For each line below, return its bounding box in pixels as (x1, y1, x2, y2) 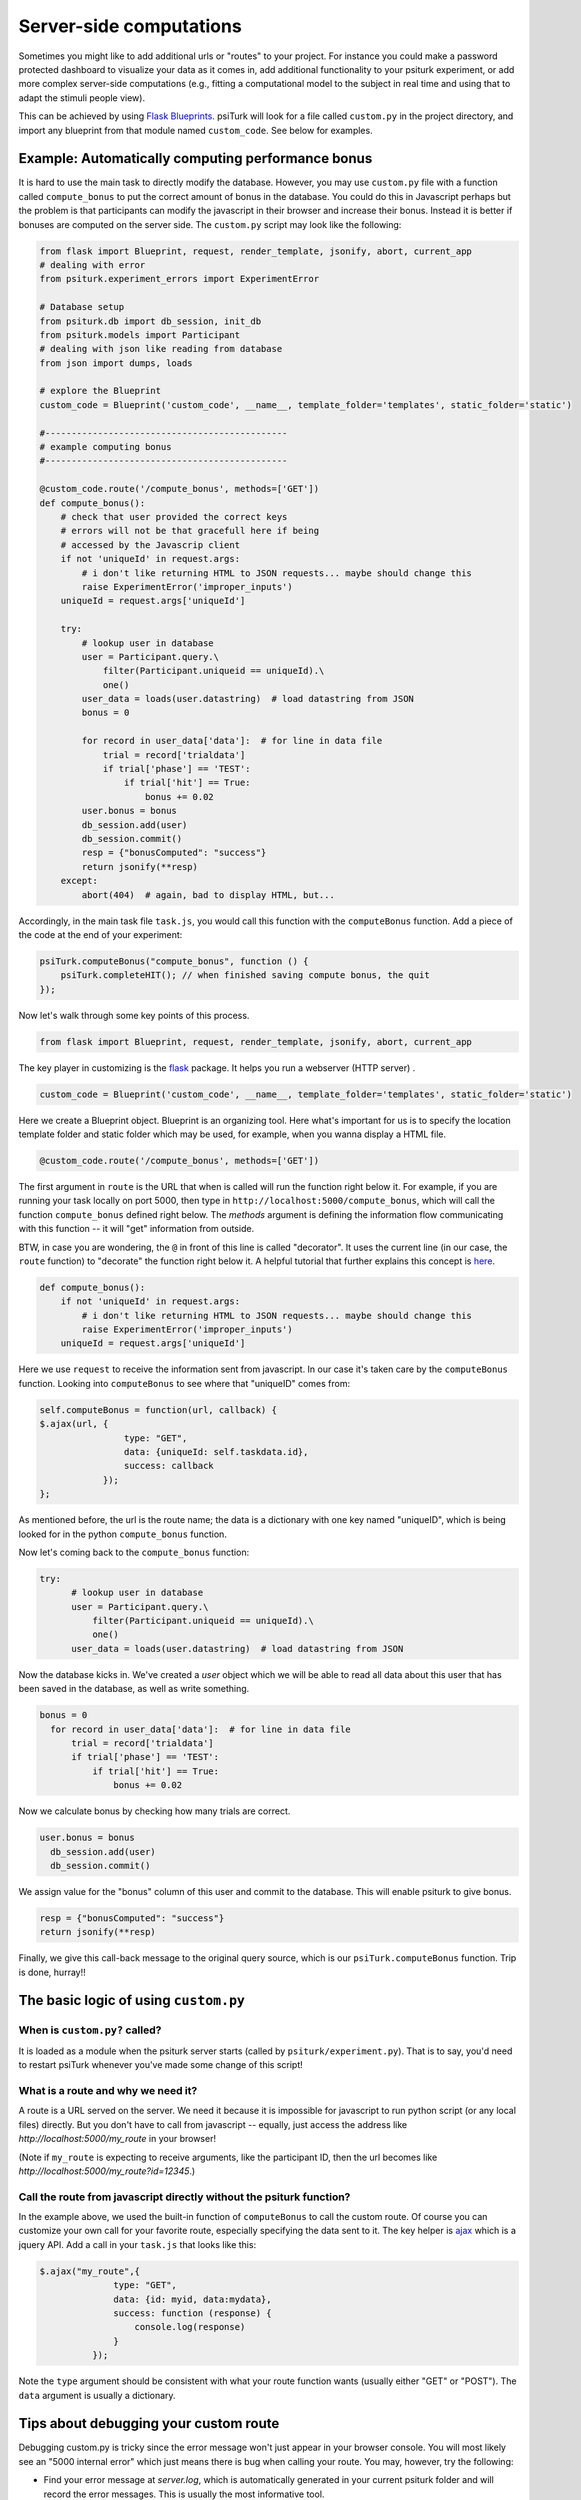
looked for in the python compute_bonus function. (18, 1528, 227, 1540)
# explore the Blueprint (39, 385, 162, 397)
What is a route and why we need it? (18, 2083, 198, 2097)
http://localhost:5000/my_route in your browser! (18, 2133, 217, 2145)
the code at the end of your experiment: (18, 928, 183, 940)
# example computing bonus (39, 441, 172, 453)
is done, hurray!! (18, 1966, 86, 1978)
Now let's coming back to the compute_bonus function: (18, 1546, 250, 1558)
